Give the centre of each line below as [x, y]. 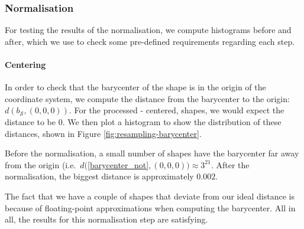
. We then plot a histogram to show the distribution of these [172, 121]
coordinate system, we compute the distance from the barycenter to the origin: [147, 98]
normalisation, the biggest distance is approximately [99, 176]
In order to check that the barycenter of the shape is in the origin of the [135, 87]
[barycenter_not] [118, 164]
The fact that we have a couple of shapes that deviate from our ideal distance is [150, 196]
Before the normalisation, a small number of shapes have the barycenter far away [152, 153]
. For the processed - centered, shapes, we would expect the [177, 110]
